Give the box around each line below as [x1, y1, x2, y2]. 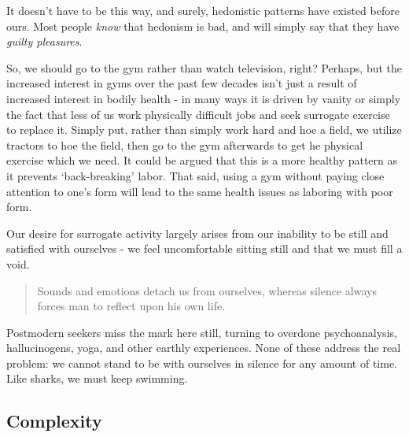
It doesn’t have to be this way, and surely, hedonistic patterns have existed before [6, 2, 400, 18]
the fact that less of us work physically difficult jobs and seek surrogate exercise [6, 106, 390, 122]
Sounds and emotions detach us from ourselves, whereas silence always [37, 282, 377, 298]
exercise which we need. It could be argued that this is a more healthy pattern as [6, 152, 398, 169]
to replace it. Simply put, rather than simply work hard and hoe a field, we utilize [6, 121, 402, 138]
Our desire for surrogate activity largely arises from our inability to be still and [6, 224, 389, 241]
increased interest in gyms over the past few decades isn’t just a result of [6, 75, 357, 91]
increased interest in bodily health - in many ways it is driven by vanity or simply [6, 90, 401, 106]
